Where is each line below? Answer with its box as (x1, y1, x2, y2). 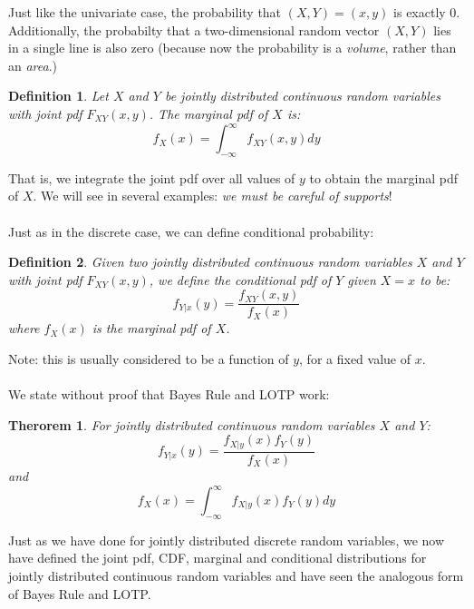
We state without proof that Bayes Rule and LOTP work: (8, 385, 330, 404)
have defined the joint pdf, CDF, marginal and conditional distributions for (8, 548, 427, 567)
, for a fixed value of (299, 349, 411, 368)
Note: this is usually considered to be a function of (8, 349, 289, 368)
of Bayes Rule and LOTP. (8, 584, 151, 603)
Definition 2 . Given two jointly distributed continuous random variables (8, 252, 412, 271)
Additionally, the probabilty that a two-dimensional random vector (8, 20, 380, 39)
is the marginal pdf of (92, 319, 211, 338)
